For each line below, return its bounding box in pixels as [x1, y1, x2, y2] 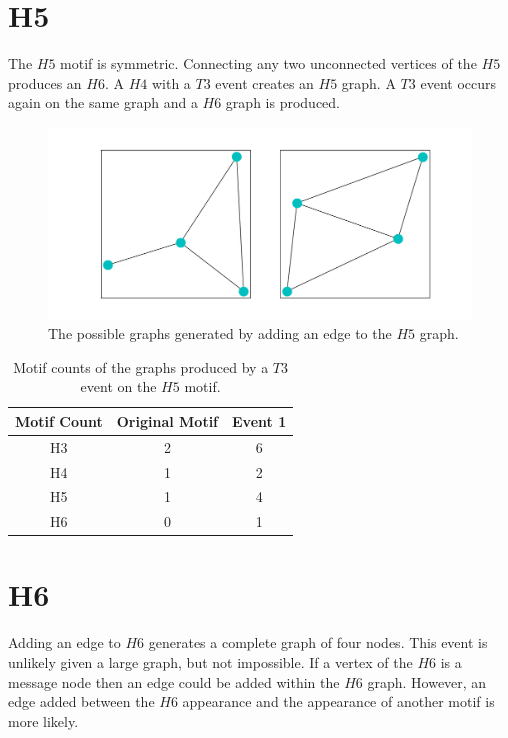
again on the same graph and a [8, 92, 198, 113]
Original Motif [116, 410, 219, 431]
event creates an [215, 72, 314, 93]
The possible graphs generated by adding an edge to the [48, 323, 392, 344]
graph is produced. [225, 92, 340, 113]
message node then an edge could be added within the [8, 671, 340, 692]
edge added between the [8, 691, 155, 712]
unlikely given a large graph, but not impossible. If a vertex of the [8, 652, 413, 672]
